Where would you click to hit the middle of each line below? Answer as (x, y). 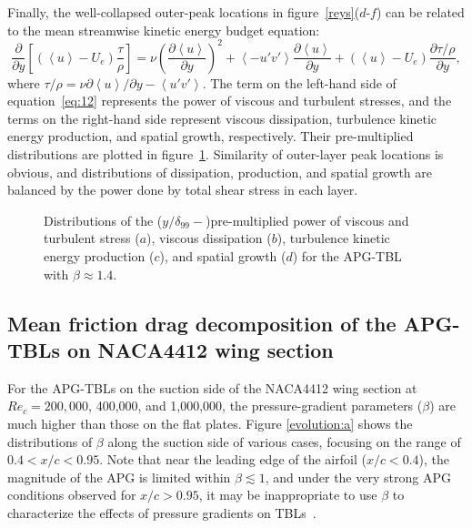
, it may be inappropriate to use (288, 495)
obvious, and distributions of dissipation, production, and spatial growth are (220, 172)
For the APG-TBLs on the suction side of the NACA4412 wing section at (212, 387)
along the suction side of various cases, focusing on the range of (284, 441)
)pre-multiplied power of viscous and (307, 220)
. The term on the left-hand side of (299, 82)
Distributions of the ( (103, 220)
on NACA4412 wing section (201, 350)
